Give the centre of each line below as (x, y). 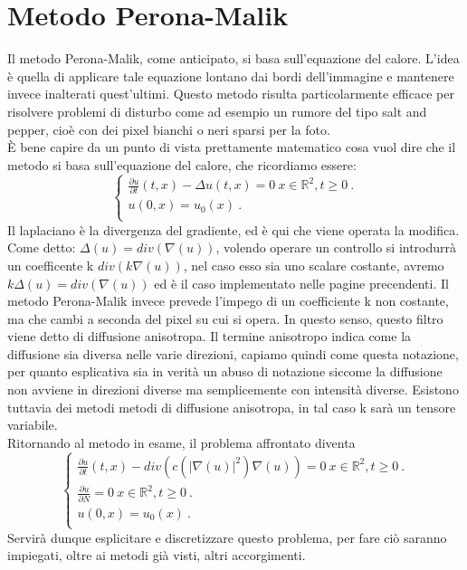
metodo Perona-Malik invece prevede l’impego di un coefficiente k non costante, (228, 301)
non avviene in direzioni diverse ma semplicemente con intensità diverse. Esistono (233, 389)
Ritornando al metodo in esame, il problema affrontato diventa (181, 442)
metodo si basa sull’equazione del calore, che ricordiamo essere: (182, 164)
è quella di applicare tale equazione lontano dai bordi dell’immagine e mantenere (231, 76)
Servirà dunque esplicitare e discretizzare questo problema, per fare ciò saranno (227, 537)
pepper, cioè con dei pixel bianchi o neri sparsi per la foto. (169, 129)
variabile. (33, 425)
